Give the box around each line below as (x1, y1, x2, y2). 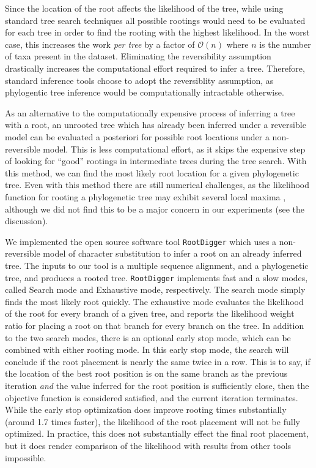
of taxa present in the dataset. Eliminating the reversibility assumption (5, 50, 271, 62)
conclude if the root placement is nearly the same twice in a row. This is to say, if (5, 355, 310, 368)
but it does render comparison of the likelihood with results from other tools (5, 439, 292, 451)
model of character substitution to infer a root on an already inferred (43, 247, 302, 260)
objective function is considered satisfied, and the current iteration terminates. (5, 391, 298, 404)
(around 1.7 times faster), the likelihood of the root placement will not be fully (5, 415, 300, 428)
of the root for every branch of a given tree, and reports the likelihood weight (5, 307, 295, 320)
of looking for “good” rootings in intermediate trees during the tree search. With (5, 154, 307, 167)
